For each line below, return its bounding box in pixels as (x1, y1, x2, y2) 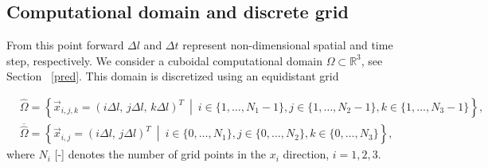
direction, (283, 146, 330, 162)
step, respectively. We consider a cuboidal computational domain (6, 52, 322, 68)
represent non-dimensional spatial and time (182, 37, 393, 53)
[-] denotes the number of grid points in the (54, 146, 267, 162)
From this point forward (6, 37, 124, 53)
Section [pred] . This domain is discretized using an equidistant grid (6, 68, 339, 84)
